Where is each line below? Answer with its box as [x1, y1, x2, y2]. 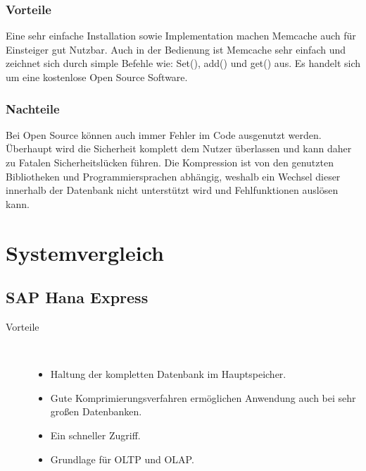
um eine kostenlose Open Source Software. [6, 70, 188, 84]
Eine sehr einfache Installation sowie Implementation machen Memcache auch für [6, 28, 356, 43]
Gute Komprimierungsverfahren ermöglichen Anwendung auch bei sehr [50, 390, 356, 405]
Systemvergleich [6, 238, 164, 267]
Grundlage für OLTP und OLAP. [50, 451, 194, 466]
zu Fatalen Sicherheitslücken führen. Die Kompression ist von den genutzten [6, 155, 334, 169]
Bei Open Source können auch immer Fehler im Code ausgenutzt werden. [6, 127, 322, 142]
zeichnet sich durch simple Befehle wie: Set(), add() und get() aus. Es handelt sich [6, 56, 361, 71]
